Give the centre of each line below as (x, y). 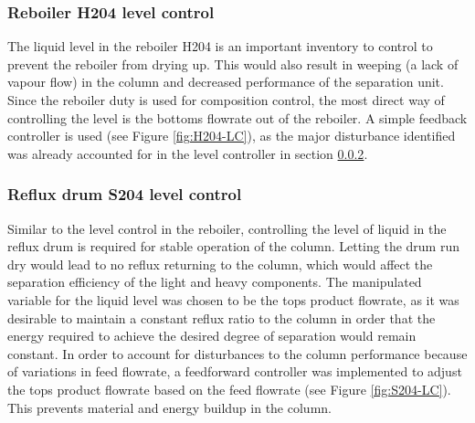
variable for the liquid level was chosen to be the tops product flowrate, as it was (233, 299)
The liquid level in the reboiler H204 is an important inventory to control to (220, 46)
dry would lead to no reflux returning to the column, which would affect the (220, 264)
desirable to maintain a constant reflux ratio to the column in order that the (222, 317)
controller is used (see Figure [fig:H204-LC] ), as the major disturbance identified (232, 136)
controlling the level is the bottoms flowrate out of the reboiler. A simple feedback (237, 117)
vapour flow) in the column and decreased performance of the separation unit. (226, 82)
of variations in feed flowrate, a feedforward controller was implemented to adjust (235, 371)
